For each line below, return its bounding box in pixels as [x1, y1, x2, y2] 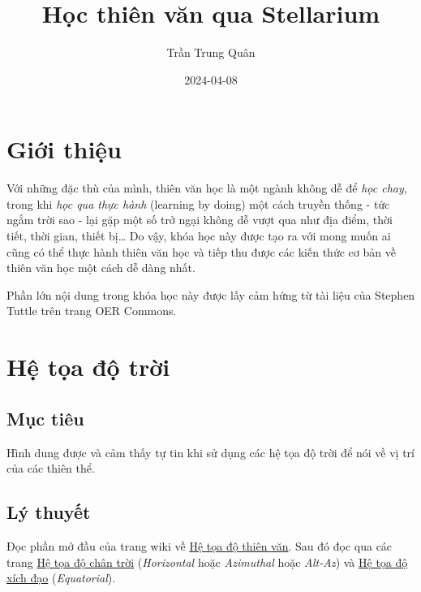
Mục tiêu [6, 405, 84, 430]
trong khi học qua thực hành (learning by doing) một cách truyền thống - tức [6, 195, 390, 212]
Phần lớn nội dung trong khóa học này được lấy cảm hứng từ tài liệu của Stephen [6, 286, 415, 303]
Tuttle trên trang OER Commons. [6, 302, 177, 319]
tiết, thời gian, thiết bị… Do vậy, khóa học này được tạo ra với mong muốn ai [6, 227, 391, 244]
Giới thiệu [6, 132, 122, 166]
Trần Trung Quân [166, 44, 256, 61]
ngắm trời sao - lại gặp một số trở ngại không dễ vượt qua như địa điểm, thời [6, 211, 393, 228]
